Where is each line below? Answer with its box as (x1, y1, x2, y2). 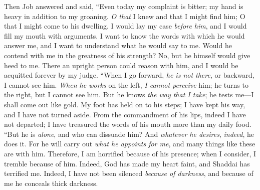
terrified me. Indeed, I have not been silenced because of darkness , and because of (4, 168, 253, 178)
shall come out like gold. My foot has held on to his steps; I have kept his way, (4, 99, 245, 109)
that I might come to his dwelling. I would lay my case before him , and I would (4, 21, 247, 31)
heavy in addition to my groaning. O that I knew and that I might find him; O (4, 11, 245, 21)
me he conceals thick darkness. (4, 177, 98, 188)
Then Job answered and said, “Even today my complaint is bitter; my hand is (4, 1, 243, 11)
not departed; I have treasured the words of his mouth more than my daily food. (4, 119, 251, 129)
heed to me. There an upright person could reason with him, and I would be (4, 60, 238, 70)
